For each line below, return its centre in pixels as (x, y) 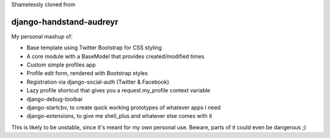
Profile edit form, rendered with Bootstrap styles (87, 73)
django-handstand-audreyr (65, 22)
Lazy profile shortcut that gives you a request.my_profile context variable (119, 90)
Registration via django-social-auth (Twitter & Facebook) (98, 82)
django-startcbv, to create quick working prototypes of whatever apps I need (124, 107)
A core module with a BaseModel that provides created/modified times (116, 56)
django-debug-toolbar (55, 99)
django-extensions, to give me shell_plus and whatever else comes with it (119, 116)
